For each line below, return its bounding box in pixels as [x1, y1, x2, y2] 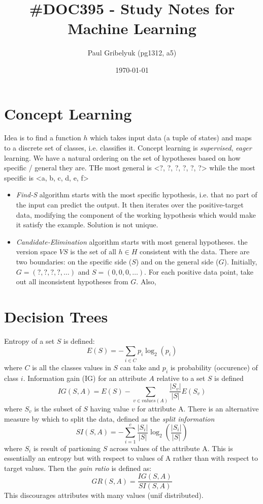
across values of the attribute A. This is [109, 442, 233, 453]
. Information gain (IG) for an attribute [23, 372, 147, 383]
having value [90, 403, 129, 413]
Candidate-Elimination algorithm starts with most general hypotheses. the [16, 236, 248, 247]
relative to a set [156, 372, 206, 383]
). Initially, [224, 256, 257, 266]
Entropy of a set [4, 335, 55, 346]
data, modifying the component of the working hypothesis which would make [16, 209, 256, 220]
